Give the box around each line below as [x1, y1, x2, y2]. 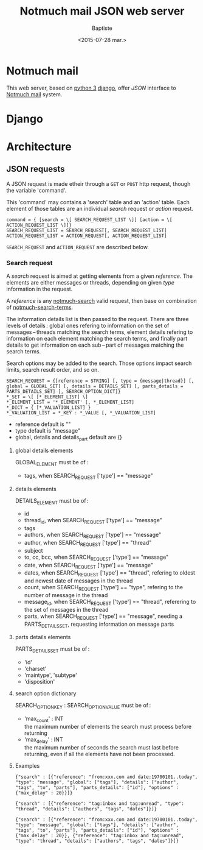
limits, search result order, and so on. [6, 366, 99, 374]
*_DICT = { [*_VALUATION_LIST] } [6, 405, 91, 411]
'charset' [24, 665, 47, 673]
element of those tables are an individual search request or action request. [6, 205, 193, 212]
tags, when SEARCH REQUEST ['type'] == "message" [24, 472, 153, 481]
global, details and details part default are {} [15, 434, 123, 442]
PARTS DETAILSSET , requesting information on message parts [24, 620, 174, 629]
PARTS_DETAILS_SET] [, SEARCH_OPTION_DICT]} [6, 389, 121, 395]
